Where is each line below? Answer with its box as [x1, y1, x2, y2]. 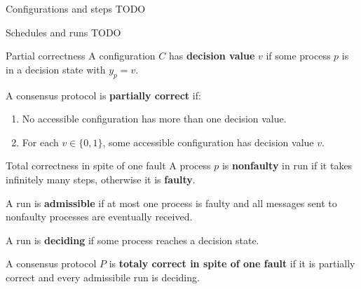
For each [22, 134, 59, 149]
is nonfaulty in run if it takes [222, 158, 353, 173]
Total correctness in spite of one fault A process [6, 158, 211, 173]
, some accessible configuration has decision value [102, 134, 314, 149]
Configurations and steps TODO [6, 1, 146, 15]
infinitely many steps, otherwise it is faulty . [6, 171, 196, 186]
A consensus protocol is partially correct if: [6, 87, 201, 102]
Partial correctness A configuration [6, 48, 156, 63]
